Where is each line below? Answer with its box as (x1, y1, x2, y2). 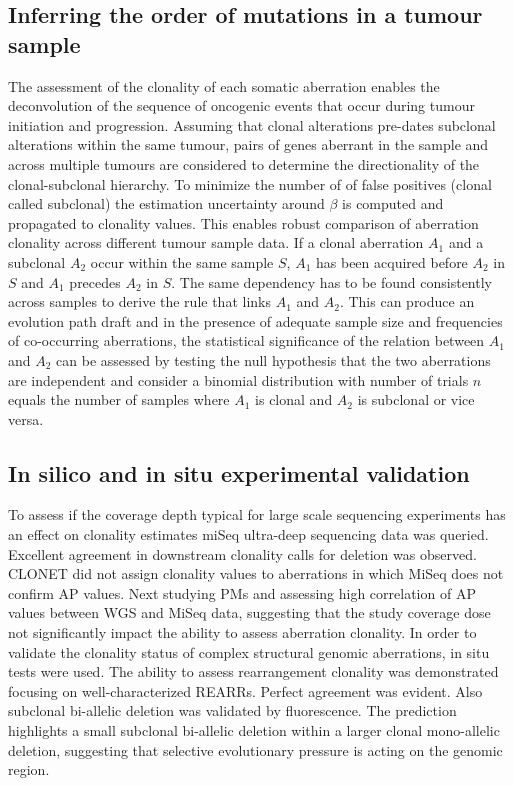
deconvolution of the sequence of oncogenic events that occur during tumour (8, 95, 475, 116)
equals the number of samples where (8, 389, 230, 410)
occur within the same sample (90, 251, 274, 272)
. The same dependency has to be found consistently (171, 271, 492, 292)
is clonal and (255, 389, 333, 410)
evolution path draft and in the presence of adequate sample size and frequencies (8, 310, 503, 331)
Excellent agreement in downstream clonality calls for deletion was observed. (8, 543, 477, 564)
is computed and (342, 193, 444, 214)
